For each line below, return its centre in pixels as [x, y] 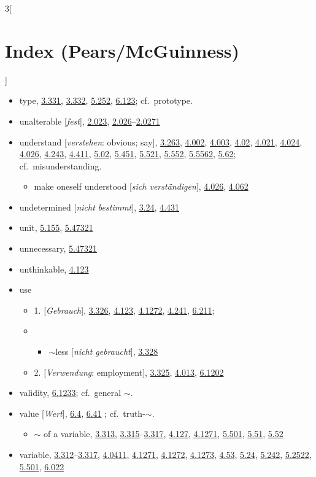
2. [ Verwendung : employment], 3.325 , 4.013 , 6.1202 [129, 372]
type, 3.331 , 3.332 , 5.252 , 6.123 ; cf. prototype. [106, 100]
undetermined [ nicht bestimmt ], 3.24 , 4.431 [99, 207]
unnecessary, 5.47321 [58, 248]
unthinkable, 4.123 [54, 269]
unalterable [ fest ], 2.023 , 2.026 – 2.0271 [90, 121]
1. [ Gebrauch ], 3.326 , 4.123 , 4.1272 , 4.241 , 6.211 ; [124, 310]
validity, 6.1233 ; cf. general [70, 393]
